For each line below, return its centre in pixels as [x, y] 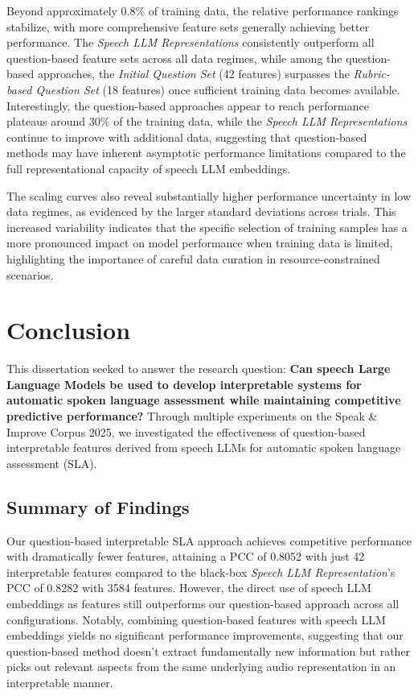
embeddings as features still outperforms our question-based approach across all [203, 603]
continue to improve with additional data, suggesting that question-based [187, 137]
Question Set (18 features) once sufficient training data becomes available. [218, 89]
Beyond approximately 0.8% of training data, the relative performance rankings [203, 10]
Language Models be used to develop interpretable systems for [184, 384]
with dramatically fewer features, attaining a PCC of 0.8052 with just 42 [186, 556]
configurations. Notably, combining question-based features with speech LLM [196, 619]
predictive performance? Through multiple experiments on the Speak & [192, 416]
